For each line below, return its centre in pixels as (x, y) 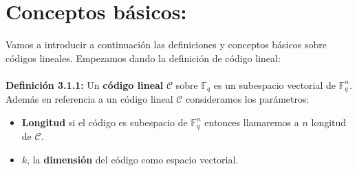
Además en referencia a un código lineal (89, 99)
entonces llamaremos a (252, 122)
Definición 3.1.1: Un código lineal (85, 84)
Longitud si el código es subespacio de (105, 122)
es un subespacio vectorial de (275, 84)
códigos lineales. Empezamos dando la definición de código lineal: (143, 58)
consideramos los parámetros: (248, 99)
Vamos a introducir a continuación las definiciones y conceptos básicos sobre (166, 44)
